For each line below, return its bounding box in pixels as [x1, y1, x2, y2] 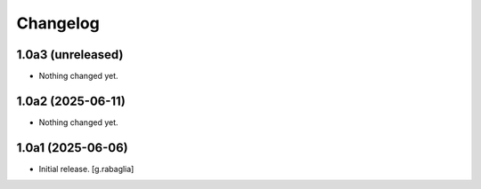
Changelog [16, 13, 100, 33]
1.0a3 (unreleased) [16, 47, 124, 62]
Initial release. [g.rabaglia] [38, 163, 135, 174]
